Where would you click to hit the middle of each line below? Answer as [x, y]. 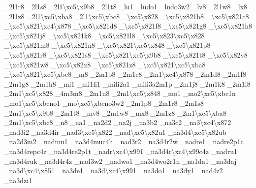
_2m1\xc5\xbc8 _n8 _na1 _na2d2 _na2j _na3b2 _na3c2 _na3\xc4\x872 [118, 122]
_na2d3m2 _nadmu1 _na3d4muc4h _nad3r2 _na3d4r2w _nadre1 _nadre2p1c [124, 141]
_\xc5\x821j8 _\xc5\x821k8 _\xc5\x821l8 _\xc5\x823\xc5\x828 [104, 35]
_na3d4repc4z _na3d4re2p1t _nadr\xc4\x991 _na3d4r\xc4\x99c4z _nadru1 [121, 151]
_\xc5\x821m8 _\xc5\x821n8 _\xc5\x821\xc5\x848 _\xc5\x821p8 [107, 45]
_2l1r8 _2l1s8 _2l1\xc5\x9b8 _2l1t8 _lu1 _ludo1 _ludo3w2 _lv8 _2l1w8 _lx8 [126, 6]
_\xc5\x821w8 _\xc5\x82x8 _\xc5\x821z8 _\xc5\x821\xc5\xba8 [105, 64]
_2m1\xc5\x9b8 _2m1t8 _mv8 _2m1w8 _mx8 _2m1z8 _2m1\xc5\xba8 [115, 112]
